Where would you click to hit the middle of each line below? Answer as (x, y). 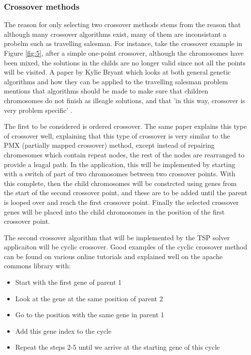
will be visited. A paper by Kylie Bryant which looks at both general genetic (118, 72)
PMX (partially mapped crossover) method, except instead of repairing (109, 145)
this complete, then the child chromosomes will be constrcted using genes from (120, 183)
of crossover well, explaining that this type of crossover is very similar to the (117, 135)
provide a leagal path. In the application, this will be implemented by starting (120, 164)
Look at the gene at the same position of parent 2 (89, 298)
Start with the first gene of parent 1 (68, 282)
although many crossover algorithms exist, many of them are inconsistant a (115, 34)
